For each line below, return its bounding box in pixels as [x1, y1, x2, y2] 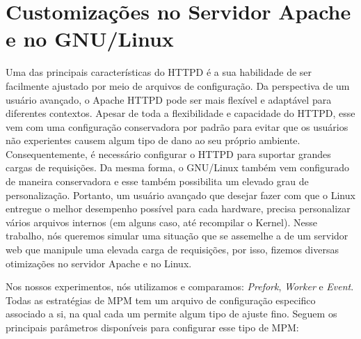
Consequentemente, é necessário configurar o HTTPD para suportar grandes [6, 146, 331, 161]
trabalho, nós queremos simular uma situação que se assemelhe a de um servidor [6, 228, 348, 243]
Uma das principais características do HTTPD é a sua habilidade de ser [6, 65, 312, 79]
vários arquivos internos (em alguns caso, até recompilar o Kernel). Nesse [6, 214, 317, 229]
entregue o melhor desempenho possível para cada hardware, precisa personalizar [6, 201, 351, 216]
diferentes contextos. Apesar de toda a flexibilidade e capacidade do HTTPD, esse [6, 106, 355, 120]
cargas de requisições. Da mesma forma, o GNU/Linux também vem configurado [6, 160, 350, 175]
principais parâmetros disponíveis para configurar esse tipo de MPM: [6, 320, 299, 334]
